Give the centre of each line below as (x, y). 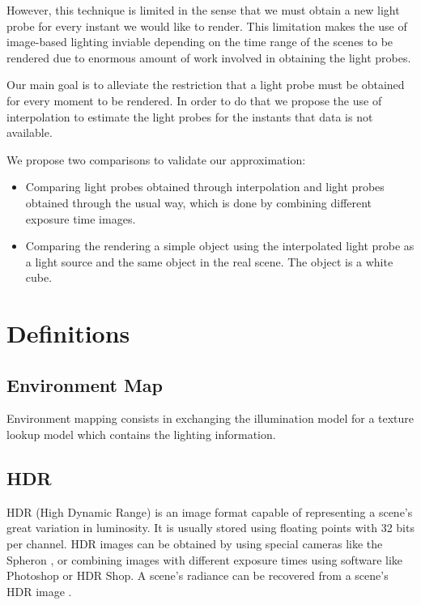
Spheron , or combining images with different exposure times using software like (205, 559)
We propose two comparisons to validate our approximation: (156, 159)
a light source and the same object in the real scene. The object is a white (209, 261)
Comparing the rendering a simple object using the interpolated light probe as (220, 246)
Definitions (68, 333)
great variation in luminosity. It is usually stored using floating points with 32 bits (210, 528)
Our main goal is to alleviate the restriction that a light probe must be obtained (206, 85)
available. (30, 132)
